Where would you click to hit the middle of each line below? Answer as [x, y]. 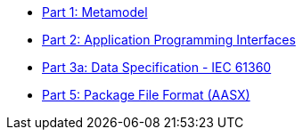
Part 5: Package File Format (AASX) [146, 95]
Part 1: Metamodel [95, 12]
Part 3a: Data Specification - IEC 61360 [157, 67]
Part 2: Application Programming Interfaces [169, 40]
